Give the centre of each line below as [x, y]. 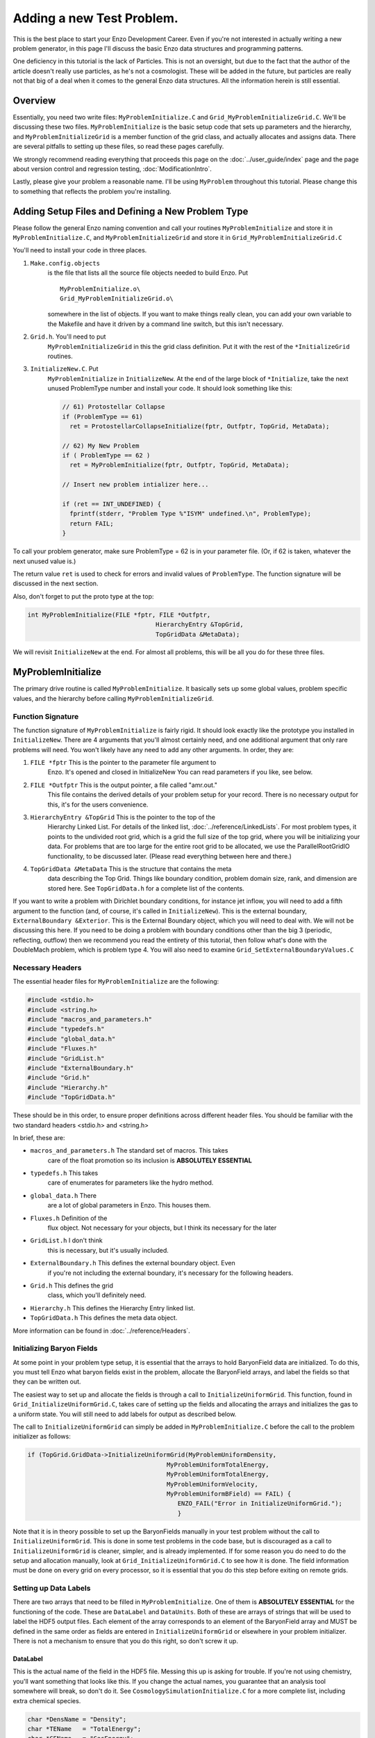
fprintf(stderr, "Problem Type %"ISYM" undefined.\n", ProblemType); [191, 514]
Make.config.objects [65, 263]
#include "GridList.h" [66, 1058]
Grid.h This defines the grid [72, 1285]
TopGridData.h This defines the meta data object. [104, 1318]
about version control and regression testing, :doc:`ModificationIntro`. [112, 169]
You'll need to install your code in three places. [80, 250]
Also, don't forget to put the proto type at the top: [83, 596]
